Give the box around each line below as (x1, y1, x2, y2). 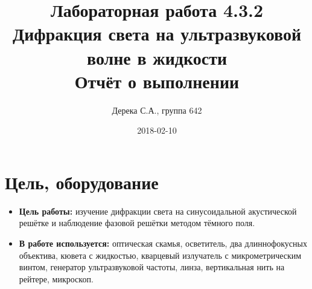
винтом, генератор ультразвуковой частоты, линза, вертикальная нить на (19, 261, 285, 273)
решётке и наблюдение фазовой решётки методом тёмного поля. (19, 216, 255, 229)
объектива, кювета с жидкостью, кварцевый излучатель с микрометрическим (19, 248, 302, 261)
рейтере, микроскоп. (19, 272, 94, 285)
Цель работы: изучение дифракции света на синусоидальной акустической (19, 204, 297, 217)
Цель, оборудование (5, 169, 159, 194)
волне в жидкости (86, 45, 228, 70)
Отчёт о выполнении (74, 68, 240, 93)
